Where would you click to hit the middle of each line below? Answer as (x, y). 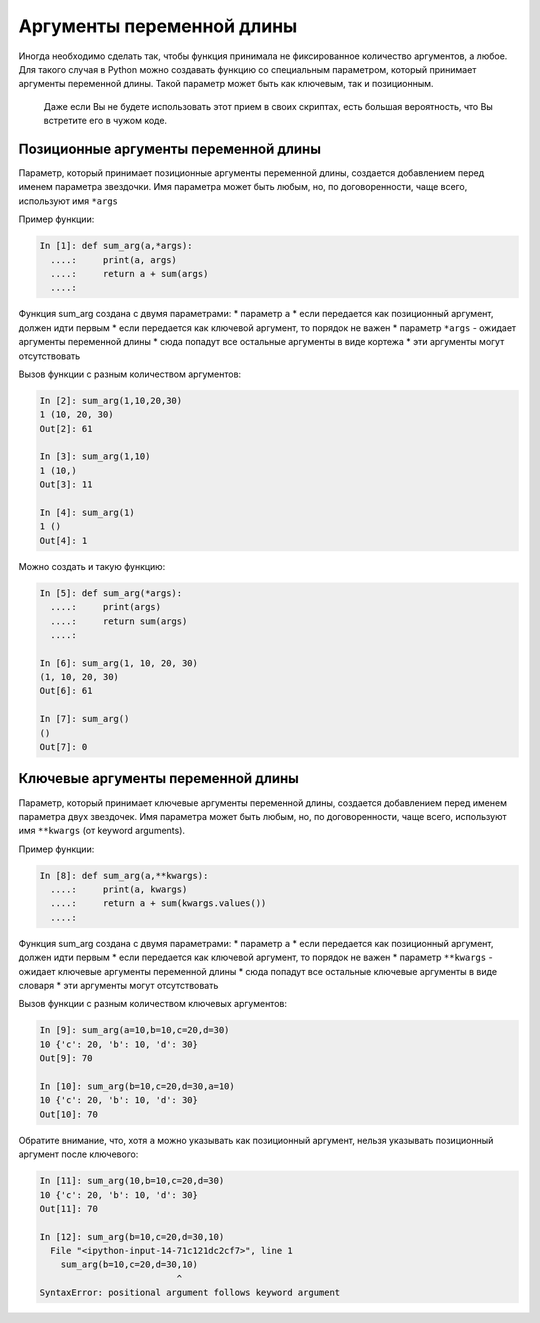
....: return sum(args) (119, 621)
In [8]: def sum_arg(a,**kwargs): (124, 875)
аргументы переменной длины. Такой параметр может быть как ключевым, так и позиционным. (226, 84)
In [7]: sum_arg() (84, 719)
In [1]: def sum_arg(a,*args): (116, 246)
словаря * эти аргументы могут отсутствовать (118, 986)
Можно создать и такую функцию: (92, 566)
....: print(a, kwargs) (119, 889)
